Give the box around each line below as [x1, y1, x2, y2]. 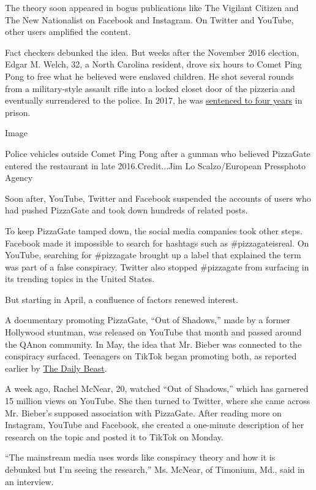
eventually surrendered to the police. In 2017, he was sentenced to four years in [5, 94, 303, 107]
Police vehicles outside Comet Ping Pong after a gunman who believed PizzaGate [5, 147, 310, 159]
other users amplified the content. [5, 25, 131, 38]
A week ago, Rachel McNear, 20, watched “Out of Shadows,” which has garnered [5, 382, 309, 395]
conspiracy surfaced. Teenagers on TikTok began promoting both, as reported [5, 350, 297, 362]
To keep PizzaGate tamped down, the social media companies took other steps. [5, 224, 303, 237]
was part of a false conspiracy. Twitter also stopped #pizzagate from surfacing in [5, 260, 309, 273]
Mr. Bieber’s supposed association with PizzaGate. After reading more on [5, 406, 282, 419]
